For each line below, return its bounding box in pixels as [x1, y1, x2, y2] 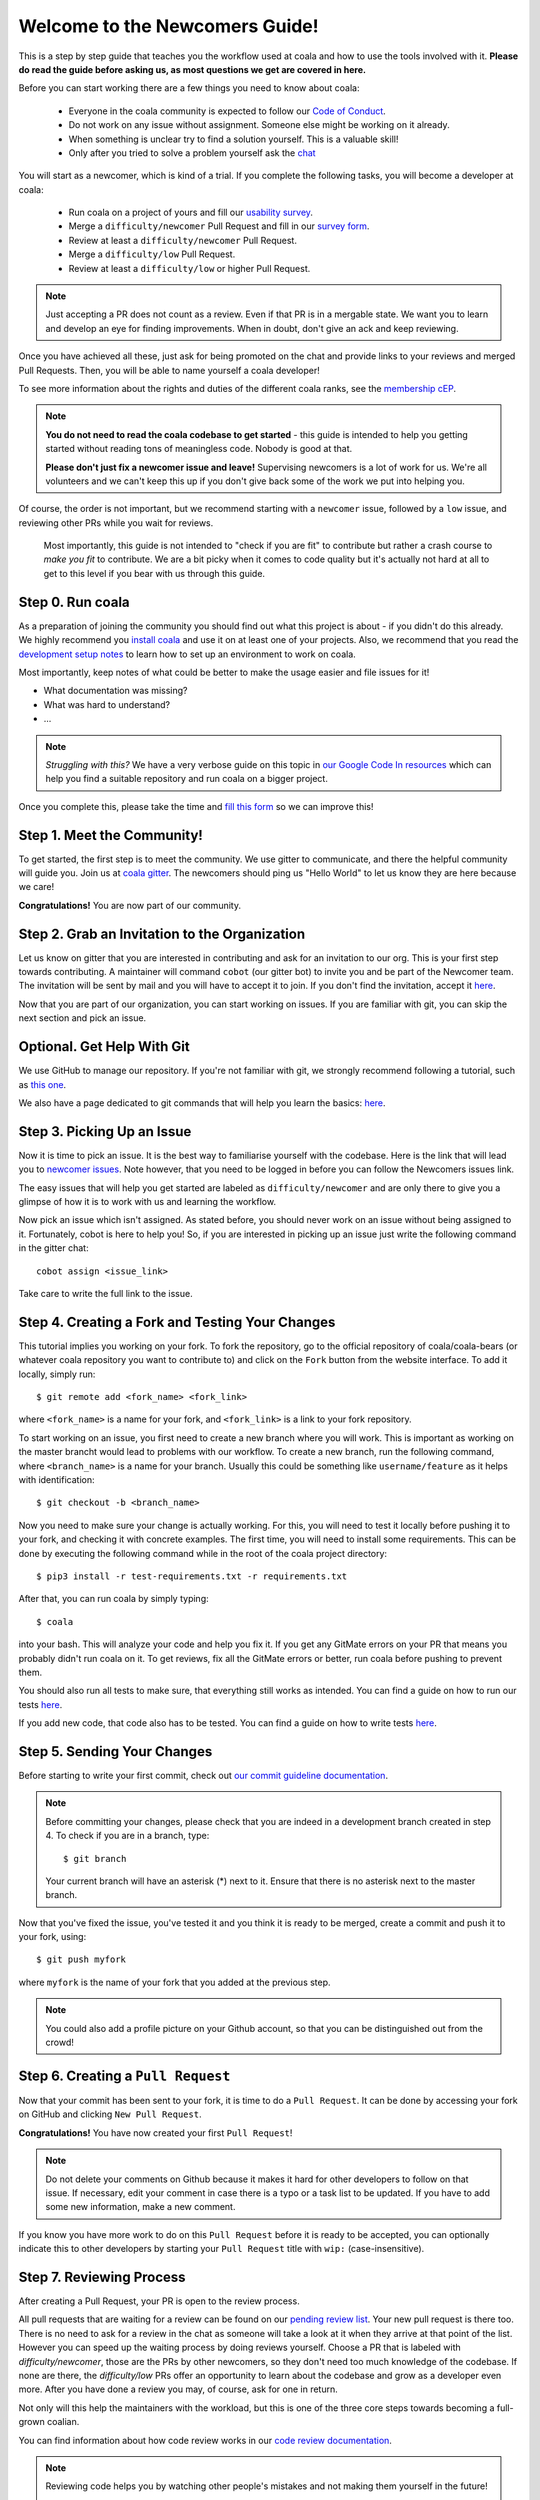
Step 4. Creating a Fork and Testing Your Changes [18, 1313, 336, 1330]
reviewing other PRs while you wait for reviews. [18, 516, 214, 529]
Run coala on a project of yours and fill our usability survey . [68, 206, 314, 219]
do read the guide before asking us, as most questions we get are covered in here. [18, 63, 367, 75]
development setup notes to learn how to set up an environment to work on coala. [18, 648, 357, 660]
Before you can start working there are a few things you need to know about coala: [18, 82, 360, 94]
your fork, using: [18, 1931, 87, 1943]
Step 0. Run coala [18, 593, 130, 610]
